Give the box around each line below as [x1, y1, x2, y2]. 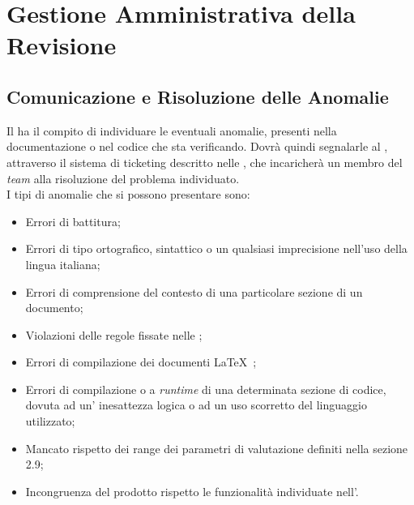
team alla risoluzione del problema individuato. [6, 169, 240, 186]
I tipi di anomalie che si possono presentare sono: [6, 186, 250, 203]
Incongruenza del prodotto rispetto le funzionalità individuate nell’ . [25, 482, 359, 499]
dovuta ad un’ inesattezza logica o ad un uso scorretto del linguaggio [25, 396, 367, 413]
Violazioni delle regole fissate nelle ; [25, 326, 203, 343]
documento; [25, 299, 83, 316]
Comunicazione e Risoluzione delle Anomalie [6, 83, 389, 109]
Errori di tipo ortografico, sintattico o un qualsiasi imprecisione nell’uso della [25, 240, 408, 257]
